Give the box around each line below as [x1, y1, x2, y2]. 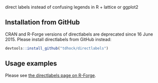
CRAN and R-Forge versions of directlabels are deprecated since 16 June [5, 31, 153, 37]
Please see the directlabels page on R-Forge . [5, 72, 97, 78]
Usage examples [5, 60, 57, 68]
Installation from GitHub [5, 18, 80, 26]
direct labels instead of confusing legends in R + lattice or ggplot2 [5, 4, 139, 10]
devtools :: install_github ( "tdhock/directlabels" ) [5, 46, 109, 51]
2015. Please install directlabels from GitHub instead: [5, 36, 112, 42]
